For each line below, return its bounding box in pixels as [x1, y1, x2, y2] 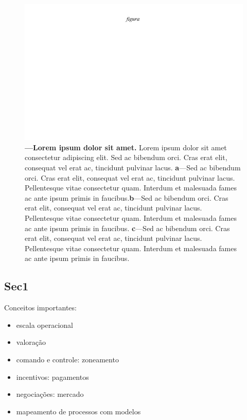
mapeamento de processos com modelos [16, 406, 141, 416]
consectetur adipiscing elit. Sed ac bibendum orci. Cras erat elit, [25, 152, 227, 163]
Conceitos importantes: [4, 302, 77, 313]
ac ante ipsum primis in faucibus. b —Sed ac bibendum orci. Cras [25, 192, 228, 203]
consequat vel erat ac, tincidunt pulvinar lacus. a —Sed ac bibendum [25, 162, 241, 172]
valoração [16, 337, 46, 347]
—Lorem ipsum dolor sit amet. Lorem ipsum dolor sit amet [25, 142, 227, 152]
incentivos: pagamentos [16, 371, 89, 382]
